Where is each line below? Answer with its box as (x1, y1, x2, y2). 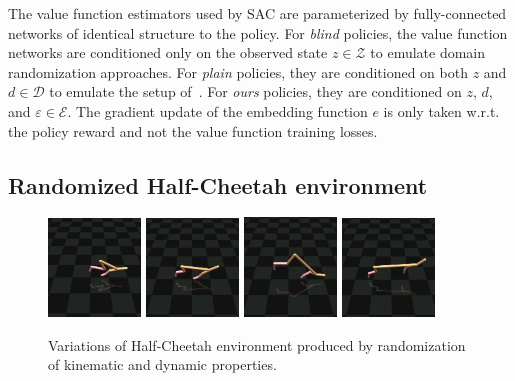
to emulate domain (370, 42, 486, 63)
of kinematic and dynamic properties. (48, 354, 277, 375)
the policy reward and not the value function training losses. (8, 120, 378, 141)
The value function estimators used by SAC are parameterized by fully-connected (8, 3, 507, 23)
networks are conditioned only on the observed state (8, 42, 328, 63)
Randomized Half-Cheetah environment (8, 169, 428, 200)
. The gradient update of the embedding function (67, 100, 368, 121)
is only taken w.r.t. (383, 100, 500, 121)
